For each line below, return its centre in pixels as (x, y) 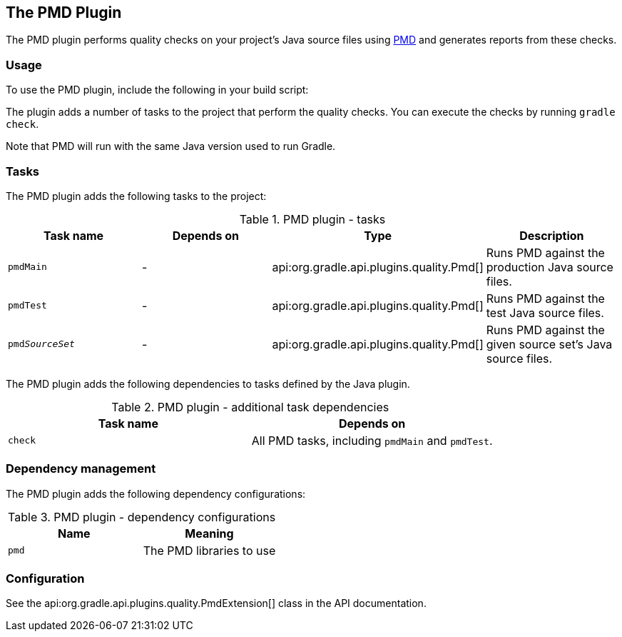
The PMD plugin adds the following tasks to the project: (136, 196)
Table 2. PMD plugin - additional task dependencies (250, 407)
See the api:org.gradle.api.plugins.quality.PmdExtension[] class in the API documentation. (216, 603)
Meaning (209, 533)
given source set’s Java (549, 344)
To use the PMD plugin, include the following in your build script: (157, 90)
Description (552, 235)
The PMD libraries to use (209, 550)
